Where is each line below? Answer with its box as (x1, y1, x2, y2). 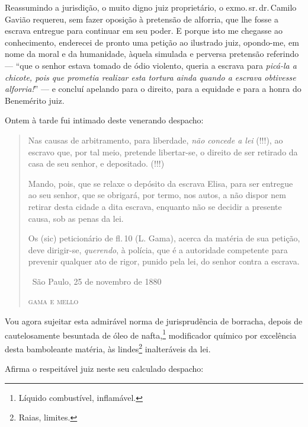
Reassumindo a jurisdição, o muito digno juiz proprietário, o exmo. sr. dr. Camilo (5, 1, 297, 13)
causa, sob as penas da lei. (28, 212, 124, 224)
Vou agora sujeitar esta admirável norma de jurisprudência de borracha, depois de (5, 315, 303, 327)
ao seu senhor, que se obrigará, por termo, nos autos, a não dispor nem (28, 189, 286, 201)
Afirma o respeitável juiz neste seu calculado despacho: (5, 362, 204, 375)
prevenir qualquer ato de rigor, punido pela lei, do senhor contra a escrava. (28, 255, 300, 267)
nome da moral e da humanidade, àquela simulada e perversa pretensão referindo (5, 47, 299, 60)
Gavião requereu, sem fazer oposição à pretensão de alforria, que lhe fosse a (5, 12, 278, 25)
